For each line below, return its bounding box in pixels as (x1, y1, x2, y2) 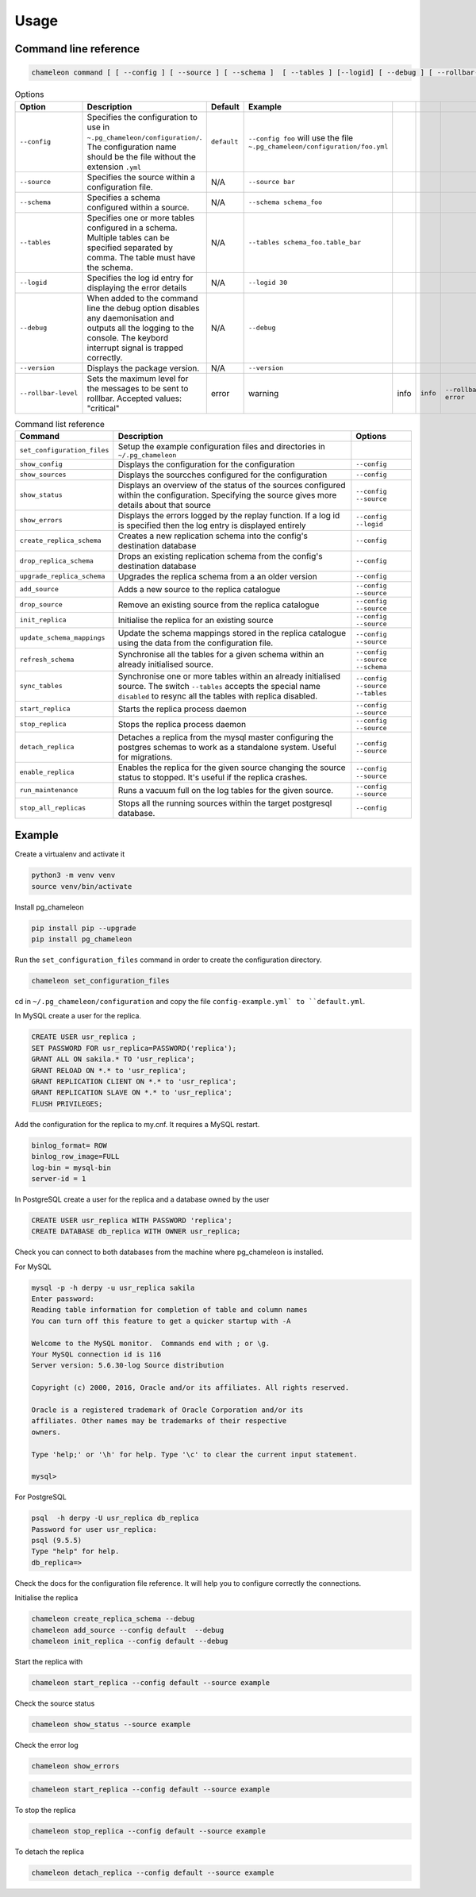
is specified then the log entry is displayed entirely (117, 520, 306, 531)
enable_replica (19, 768, 75, 777)
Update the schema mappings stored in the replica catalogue (117, 627, 347, 638)
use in (86, 121, 110, 133)
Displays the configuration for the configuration (117, 459, 295, 470)
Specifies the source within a (86, 171, 196, 183)
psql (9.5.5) (31, 1536, 83, 1545)
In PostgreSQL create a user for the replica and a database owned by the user (14, 1195, 270, 1204)
